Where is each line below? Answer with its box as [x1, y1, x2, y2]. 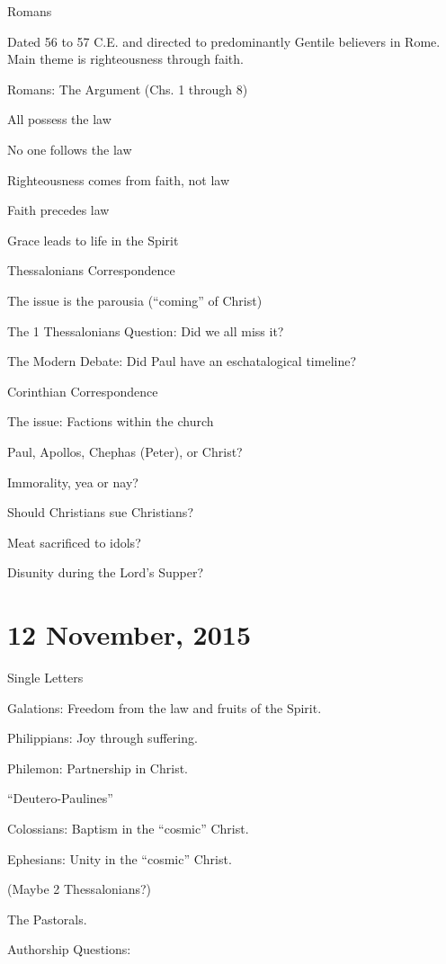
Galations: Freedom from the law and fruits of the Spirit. [7, 698, 322, 717]
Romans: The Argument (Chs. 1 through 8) [7, 79, 248, 98]
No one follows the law [7, 139, 132, 158]
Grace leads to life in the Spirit [7, 230, 179, 249]
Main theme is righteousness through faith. [7, 49, 244, 68]
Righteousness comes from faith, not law [7, 170, 230, 189]
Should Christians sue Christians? [7, 503, 193, 522]
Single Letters [7, 668, 84, 686]
